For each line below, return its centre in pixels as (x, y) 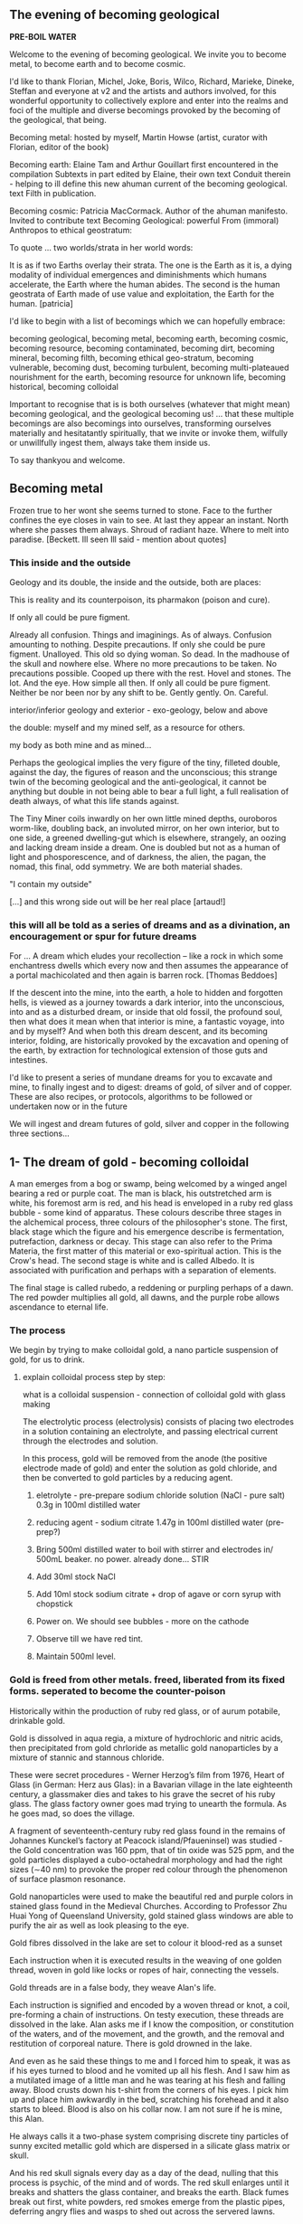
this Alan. (27, 2118)
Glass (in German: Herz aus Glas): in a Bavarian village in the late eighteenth (151, 1784)
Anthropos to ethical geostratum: (71, 230)
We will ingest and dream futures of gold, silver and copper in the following (149, 1124)
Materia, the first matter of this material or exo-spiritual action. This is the (146, 1251)
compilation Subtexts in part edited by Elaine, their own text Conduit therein (150, 174)
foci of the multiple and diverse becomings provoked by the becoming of (145, 110)
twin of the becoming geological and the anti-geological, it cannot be (138, 781)
